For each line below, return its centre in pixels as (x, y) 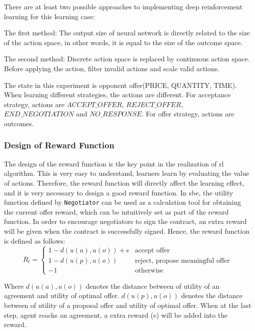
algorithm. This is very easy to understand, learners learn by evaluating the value (127, 173)
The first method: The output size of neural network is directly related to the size (127, 33)
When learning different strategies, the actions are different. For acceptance (117, 95)
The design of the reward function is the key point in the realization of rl (114, 163)
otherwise (149, 271)
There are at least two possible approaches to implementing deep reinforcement (123, 6)
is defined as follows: (35, 240)
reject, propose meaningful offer (182, 261)
